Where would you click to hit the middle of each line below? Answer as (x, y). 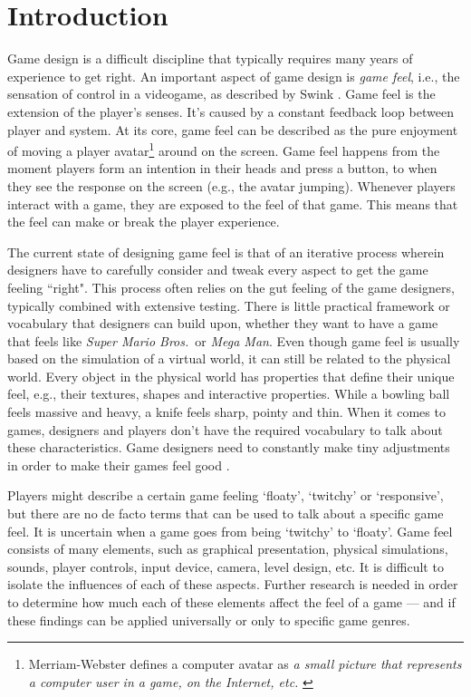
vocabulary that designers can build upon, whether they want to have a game (223, 323)
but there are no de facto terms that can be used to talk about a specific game (226, 513)
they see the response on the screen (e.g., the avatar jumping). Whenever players (231, 185)
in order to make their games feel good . (119, 465)
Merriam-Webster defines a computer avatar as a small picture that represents (245, 664)
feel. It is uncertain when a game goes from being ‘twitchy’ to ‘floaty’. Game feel (230, 531)
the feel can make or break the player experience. (144, 222)
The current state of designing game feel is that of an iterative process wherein (226, 252)
